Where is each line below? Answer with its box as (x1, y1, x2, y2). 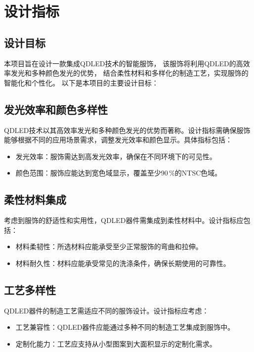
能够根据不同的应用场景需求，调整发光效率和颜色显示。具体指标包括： (4, 134, 232, 145)
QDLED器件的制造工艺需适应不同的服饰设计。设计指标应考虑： (4, 305, 209, 315)
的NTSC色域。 (174, 168, 222, 178)
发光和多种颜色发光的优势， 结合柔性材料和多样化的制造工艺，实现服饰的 (10, 68, 249, 78)
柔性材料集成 (4, 192, 66, 207)
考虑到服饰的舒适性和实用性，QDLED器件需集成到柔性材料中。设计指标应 (4, 215, 244, 225)
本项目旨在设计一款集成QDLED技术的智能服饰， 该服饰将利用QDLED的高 (4, 58, 243, 68)
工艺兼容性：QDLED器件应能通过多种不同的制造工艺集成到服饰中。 (15, 322, 235, 332)
